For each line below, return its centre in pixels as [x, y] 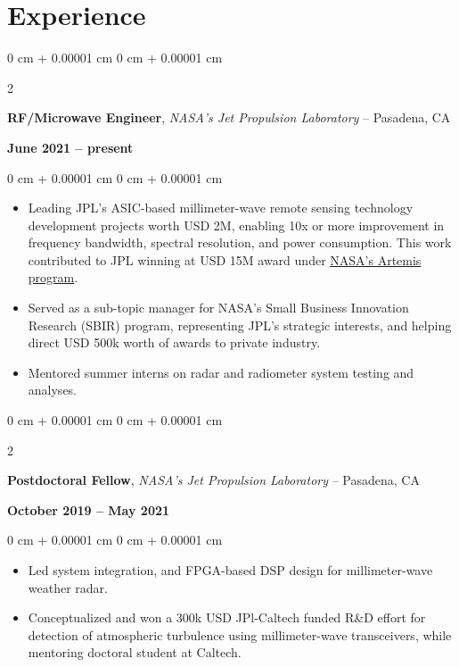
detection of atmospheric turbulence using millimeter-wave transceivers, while [240, 634]
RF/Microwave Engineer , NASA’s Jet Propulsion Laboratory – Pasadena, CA [229, 117]
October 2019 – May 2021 [89, 509]
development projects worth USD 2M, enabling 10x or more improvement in [236, 225]
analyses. [53, 390]
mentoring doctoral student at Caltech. [135, 652]
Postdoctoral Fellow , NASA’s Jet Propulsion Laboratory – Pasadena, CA [213, 480]
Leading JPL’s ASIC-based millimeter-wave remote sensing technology [221, 208]
